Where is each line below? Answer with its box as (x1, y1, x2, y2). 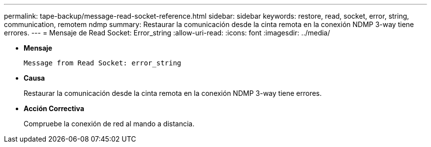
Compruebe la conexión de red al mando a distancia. (24, 119, 195, 128)
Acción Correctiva (24, 104, 85, 113)
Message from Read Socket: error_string (24, 59, 182, 67)
